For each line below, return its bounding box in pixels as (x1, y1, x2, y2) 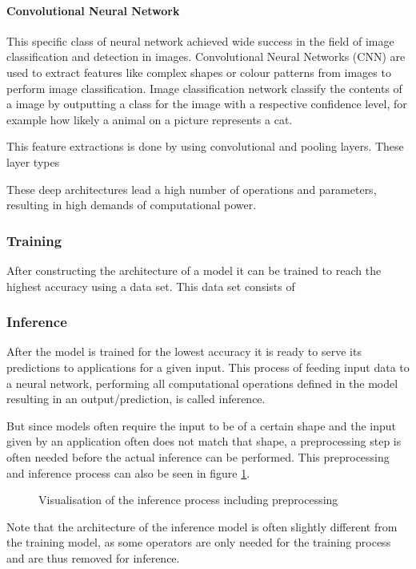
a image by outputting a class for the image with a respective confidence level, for (6, 95, 407, 112)
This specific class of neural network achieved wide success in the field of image (6, 32, 394, 49)
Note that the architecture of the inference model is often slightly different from (6, 518, 398, 535)
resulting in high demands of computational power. (6, 196, 257, 213)
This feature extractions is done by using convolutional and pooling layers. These (6, 138, 404, 155)
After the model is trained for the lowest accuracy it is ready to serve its (6, 343, 362, 360)
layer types (6, 153, 60, 170)
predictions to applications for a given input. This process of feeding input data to (6, 358, 410, 375)
